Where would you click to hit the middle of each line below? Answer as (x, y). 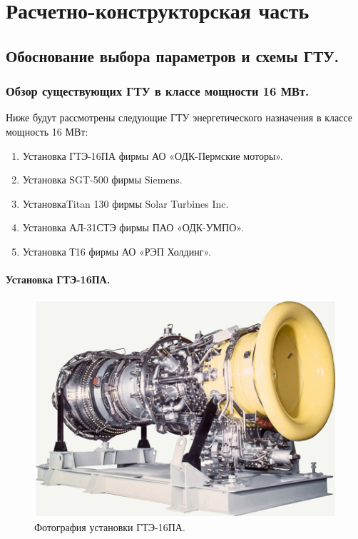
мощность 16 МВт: (47, 131)
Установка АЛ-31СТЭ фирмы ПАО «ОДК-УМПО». (133, 227)
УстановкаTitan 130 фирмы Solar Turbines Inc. (126, 203)
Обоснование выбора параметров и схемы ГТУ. (173, 55)
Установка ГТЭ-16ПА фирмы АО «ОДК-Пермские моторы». (153, 155)
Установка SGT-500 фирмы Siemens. (102, 180)
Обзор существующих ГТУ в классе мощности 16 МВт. (158, 91)
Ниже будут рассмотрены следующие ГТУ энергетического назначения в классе (179, 117)
